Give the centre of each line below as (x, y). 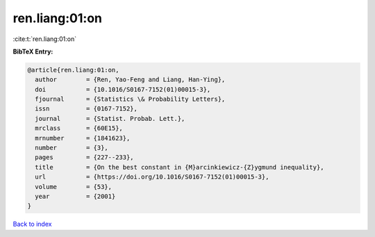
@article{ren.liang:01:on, (73, 70)
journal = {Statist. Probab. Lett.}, (110, 119)
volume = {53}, (74, 187)
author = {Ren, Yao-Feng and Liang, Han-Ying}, (130, 80)
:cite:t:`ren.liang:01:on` (44, 39)
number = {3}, (72, 148)
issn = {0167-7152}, (86, 109)
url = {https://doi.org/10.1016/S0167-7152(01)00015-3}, (152, 177)
